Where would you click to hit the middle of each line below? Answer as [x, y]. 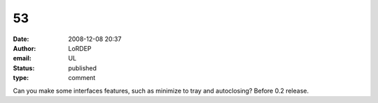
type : [21, 78]
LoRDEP [80, 48]
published [83, 68]
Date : [21, 39]
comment [82, 78]
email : [22, 58]
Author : [24, 48]
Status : [24, 68]
